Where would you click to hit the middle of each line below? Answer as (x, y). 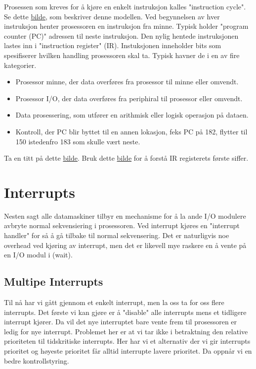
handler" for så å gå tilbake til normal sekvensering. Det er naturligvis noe (117, 235)
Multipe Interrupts (54, 281)
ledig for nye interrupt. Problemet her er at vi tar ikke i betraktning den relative (126, 331)
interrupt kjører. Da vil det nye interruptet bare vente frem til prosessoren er (121, 322)
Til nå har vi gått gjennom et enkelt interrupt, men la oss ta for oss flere (114, 302)
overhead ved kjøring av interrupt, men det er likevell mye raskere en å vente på (125, 245)
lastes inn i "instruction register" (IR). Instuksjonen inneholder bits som (113, 45)
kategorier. (20, 65)
